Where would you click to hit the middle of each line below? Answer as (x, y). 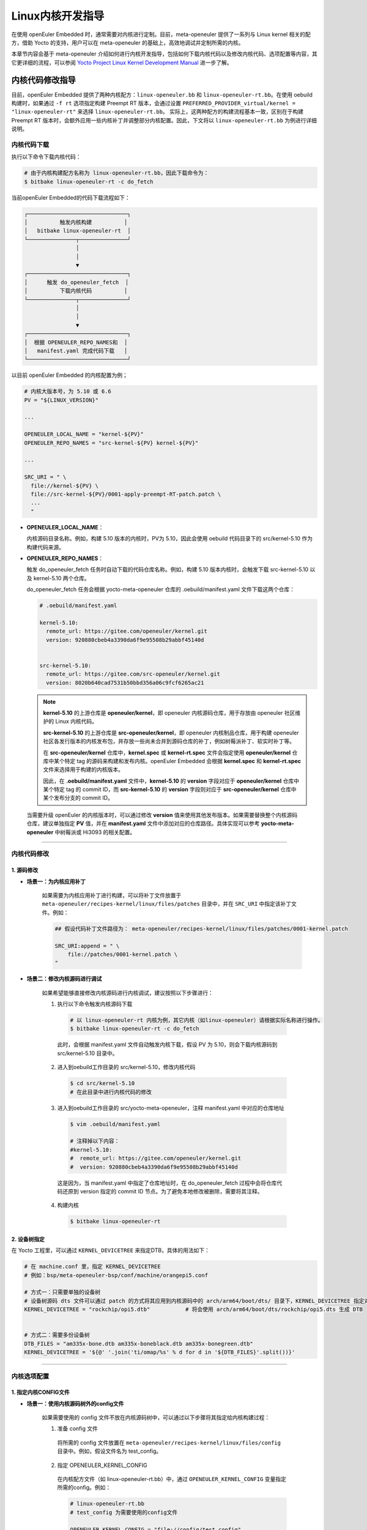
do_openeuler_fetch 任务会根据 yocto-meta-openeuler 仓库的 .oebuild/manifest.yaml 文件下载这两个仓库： (161, 589)
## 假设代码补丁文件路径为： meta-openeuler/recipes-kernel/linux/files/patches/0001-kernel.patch (202, 928)
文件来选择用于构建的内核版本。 (83, 770)
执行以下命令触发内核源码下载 (95, 1004)
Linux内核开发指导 (58, 16)
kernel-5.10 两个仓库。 (61, 578)
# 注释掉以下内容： (95, 1141)
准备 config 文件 (77, 1428)
